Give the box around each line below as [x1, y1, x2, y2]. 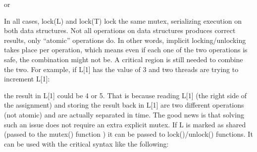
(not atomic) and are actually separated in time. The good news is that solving [4, 109, 244, 119]
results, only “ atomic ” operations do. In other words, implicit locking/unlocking [4, 35, 246, 45]
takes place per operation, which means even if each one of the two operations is [4, 44, 248, 55]
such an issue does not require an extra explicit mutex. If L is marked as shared [4, 119, 246, 129]
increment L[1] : [4, 74, 50, 84]
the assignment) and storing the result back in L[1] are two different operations [4, 100, 244, 110]
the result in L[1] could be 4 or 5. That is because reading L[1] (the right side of [4, 90, 247, 100]
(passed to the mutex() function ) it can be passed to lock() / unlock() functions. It [4, 129, 253, 139]
